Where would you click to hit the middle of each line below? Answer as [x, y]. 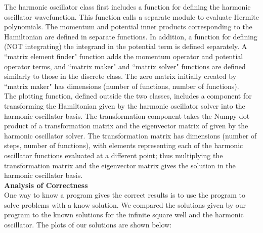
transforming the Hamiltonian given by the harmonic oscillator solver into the [125, 105]
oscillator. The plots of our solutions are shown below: [88, 225]
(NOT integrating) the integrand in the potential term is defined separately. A [126, 46]
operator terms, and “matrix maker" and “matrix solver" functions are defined [125, 66]
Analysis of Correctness [46, 185]
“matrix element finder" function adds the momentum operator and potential [124, 56]
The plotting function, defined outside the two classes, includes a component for [128, 96]
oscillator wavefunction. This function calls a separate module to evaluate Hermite [132, 16]
